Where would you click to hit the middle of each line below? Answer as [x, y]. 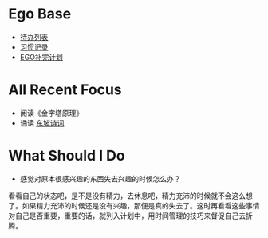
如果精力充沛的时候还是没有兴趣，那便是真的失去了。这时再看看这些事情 [141, 205]
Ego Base [40, 14]
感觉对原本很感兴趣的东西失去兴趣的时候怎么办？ [100, 178]
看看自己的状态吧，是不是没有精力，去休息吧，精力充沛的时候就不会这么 [127, 196]
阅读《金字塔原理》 [51, 113]
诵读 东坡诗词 [42, 123]
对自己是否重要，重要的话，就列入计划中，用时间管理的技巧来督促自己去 [127, 216]
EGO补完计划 [41, 57]
